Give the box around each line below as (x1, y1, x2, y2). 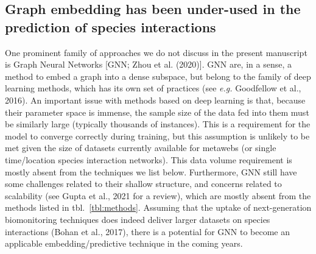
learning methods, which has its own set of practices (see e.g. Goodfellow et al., (5, 82, 301, 94)
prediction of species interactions (5, 17, 216, 36)
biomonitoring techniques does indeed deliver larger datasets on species (5, 213, 270, 225)
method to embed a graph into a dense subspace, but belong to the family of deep (5, 69, 311, 82)
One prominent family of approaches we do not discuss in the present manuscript (5, 46, 307, 58)
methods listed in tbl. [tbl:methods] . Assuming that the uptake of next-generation (5, 201, 312, 214)
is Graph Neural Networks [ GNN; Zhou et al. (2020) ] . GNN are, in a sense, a (5, 58, 292, 71)
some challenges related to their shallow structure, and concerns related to (5, 177, 282, 190)
